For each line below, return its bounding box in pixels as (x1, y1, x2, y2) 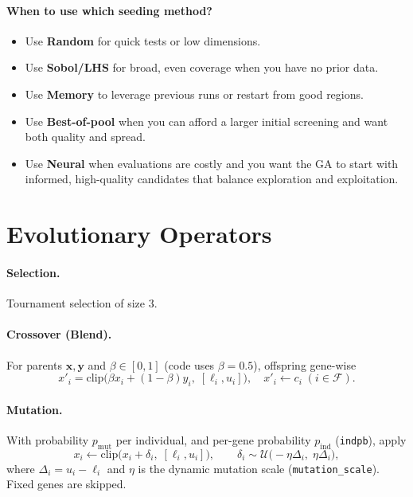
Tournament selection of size (6, 295, 146, 311)
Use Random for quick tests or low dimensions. (25, 32, 261, 49)
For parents (6, 356, 62, 373)
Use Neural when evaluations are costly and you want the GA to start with (25, 155, 399, 171)
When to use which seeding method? (6, 2, 212, 18)
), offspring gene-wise (253, 356, 357, 373)
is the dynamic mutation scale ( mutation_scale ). (138, 460, 380, 476)
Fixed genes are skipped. (6, 475, 127, 492)
